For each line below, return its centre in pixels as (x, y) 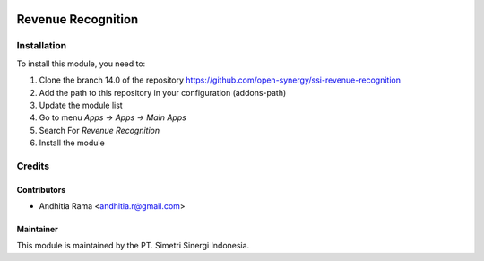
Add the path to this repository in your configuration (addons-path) (163, 92)
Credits (33, 166)
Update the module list (81, 105)
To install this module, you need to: (81, 64)
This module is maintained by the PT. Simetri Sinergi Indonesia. (133, 246)
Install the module (72, 143)
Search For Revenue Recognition (99, 130)
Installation (42, 46)
